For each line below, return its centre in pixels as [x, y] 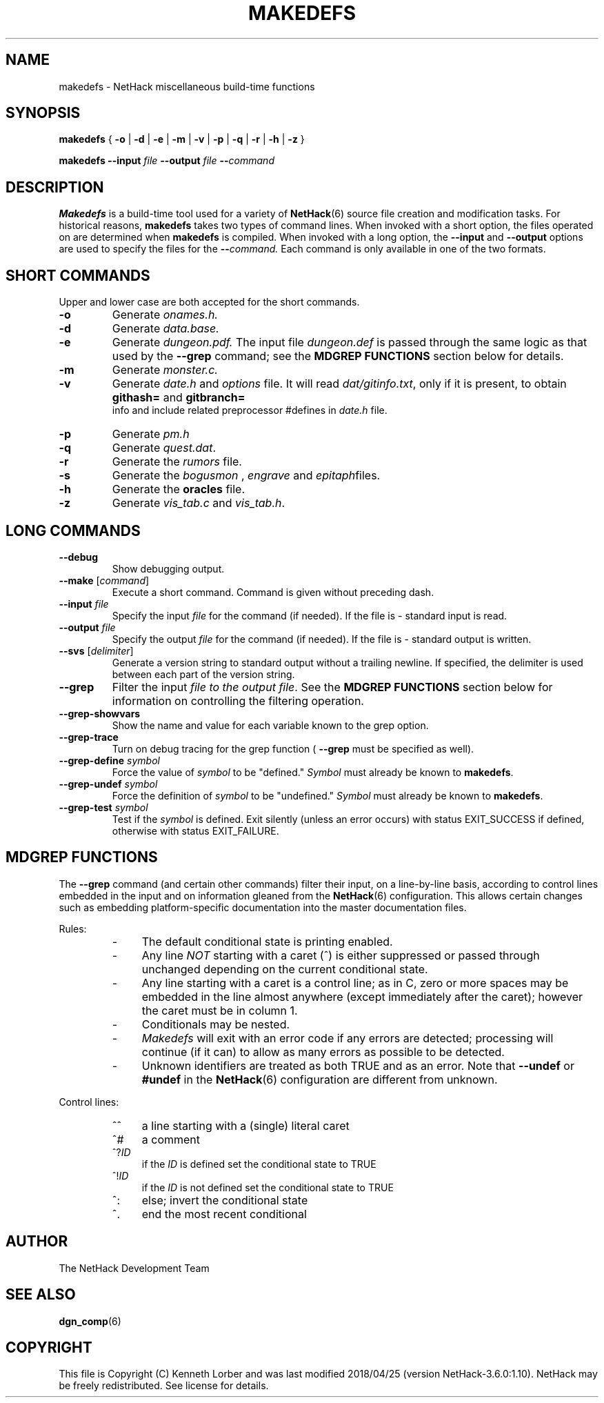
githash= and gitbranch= [179, 398]
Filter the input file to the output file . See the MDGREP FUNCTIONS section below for [332, 687]
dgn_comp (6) [90, 1321]
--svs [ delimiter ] [96, 650]
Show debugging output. [168, 568]
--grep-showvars [100, 713]
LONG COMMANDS [73, 530]
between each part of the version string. [203, 674]
